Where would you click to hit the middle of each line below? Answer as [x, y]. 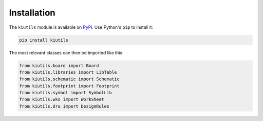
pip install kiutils [44, 40]
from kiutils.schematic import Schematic [69, 79]
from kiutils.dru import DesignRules [64, 106]
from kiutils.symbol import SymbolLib [66, 93]
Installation [32, 13]
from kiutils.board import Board [59, 65]
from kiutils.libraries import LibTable [68, 72]
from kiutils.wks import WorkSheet [62, 99]
